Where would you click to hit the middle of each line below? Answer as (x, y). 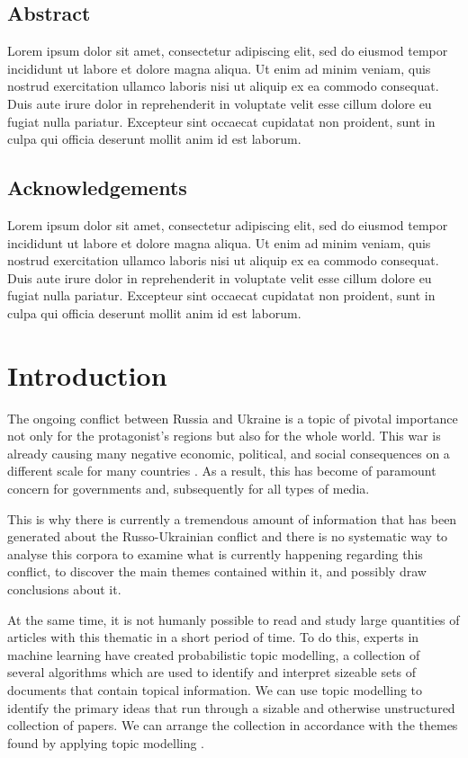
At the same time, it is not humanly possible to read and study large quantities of (234, 619)
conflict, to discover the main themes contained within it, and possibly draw (217, 571)
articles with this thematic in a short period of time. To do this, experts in (213, 637)
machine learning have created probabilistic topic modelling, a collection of (214, 654)
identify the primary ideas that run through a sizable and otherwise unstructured (231, 707)
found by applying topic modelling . (106, 742)
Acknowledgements (97, 187)
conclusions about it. (64, 589)
